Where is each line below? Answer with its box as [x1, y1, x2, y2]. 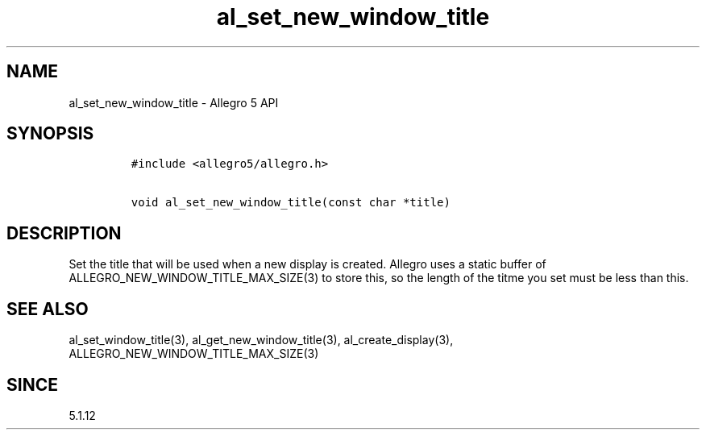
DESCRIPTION [6, 222, 122, 243]
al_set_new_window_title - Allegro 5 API [69, 95, 279, 110]
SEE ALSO [6, 298, 89, 319]
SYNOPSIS [6, 123, 94, 144]
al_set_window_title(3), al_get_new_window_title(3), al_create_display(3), [69, 333, 454, 347]
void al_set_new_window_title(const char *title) [131, 196, 451, 210]
